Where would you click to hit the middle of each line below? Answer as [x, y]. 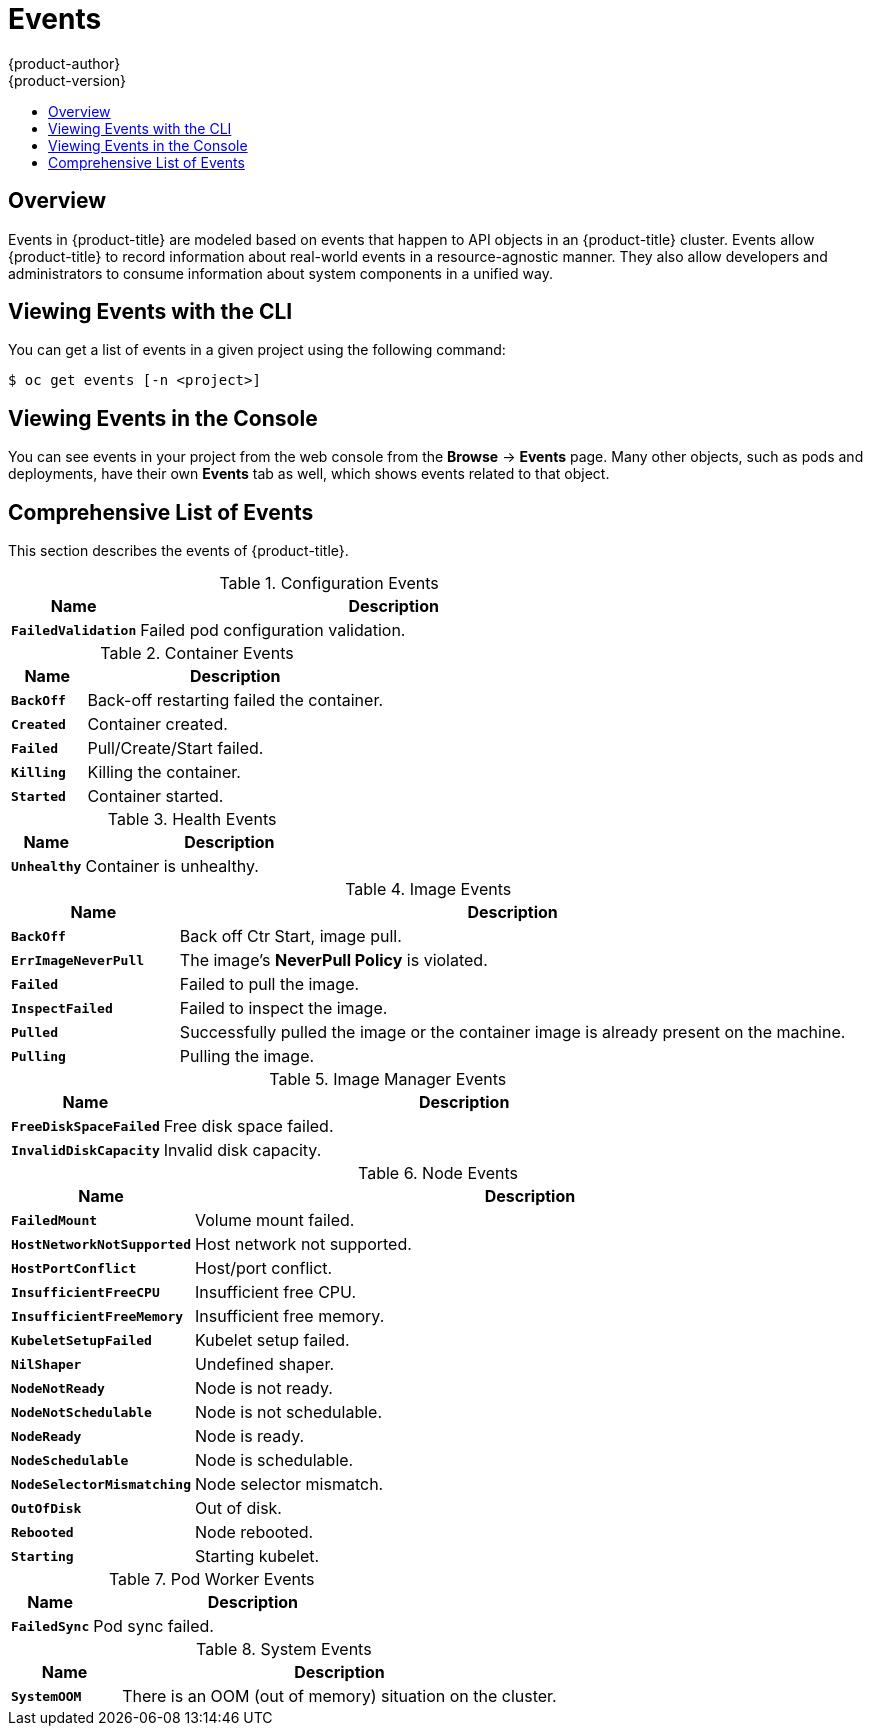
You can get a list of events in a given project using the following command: [257, 350]
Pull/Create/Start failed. [175, 748]
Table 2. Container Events [197, 653]
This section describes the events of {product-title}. [178, 551]
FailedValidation [74, 630]
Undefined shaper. [265, 1364]
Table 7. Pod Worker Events [211, 1579]
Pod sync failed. [153, 1626]
